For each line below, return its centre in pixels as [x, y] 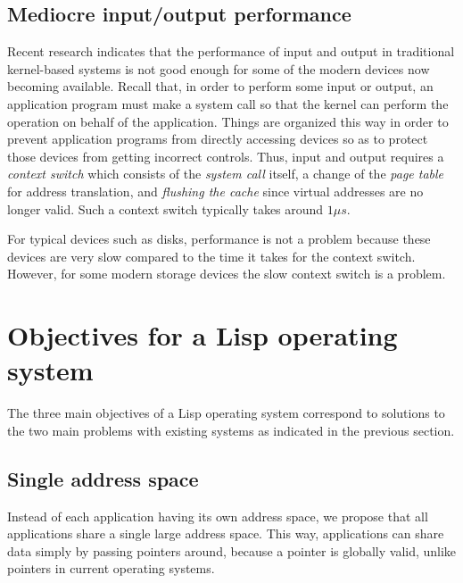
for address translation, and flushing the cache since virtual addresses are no [215, 191]
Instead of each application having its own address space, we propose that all [218, 516]
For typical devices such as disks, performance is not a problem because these [219, 239]
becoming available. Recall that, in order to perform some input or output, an [220, 86]
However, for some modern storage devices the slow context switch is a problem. [227, 274]
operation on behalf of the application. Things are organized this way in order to [228, 121]
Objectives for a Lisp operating [203, 335]
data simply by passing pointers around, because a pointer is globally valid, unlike [232, 550]
